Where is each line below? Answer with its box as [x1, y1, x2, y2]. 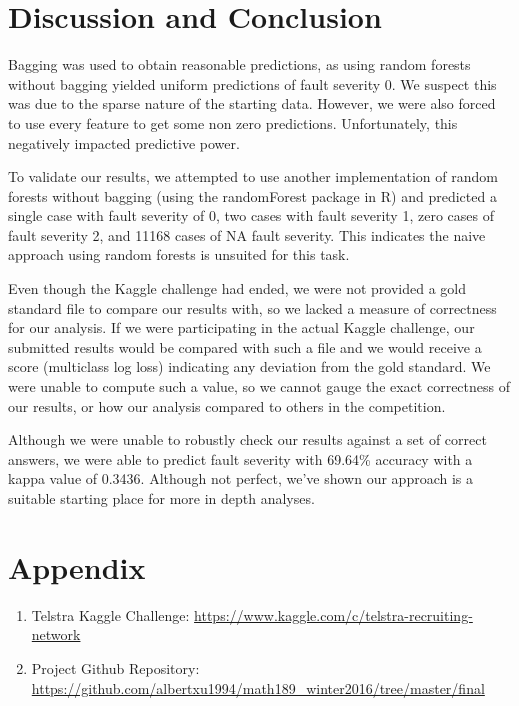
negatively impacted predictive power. [8, 132, 240, 153]
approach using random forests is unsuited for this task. [8, 244, 350, 265]
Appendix [8, 546, 146, 587]
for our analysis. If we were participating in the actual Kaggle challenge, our [8, 317, 475, 338]
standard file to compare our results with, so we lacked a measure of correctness [8, 297, 497, 318]
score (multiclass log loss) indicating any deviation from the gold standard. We [8, 356, 491, 377]
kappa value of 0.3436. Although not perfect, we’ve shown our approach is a [8, 468, 474, 489]
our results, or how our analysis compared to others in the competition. [8, 395, 446, 416]
